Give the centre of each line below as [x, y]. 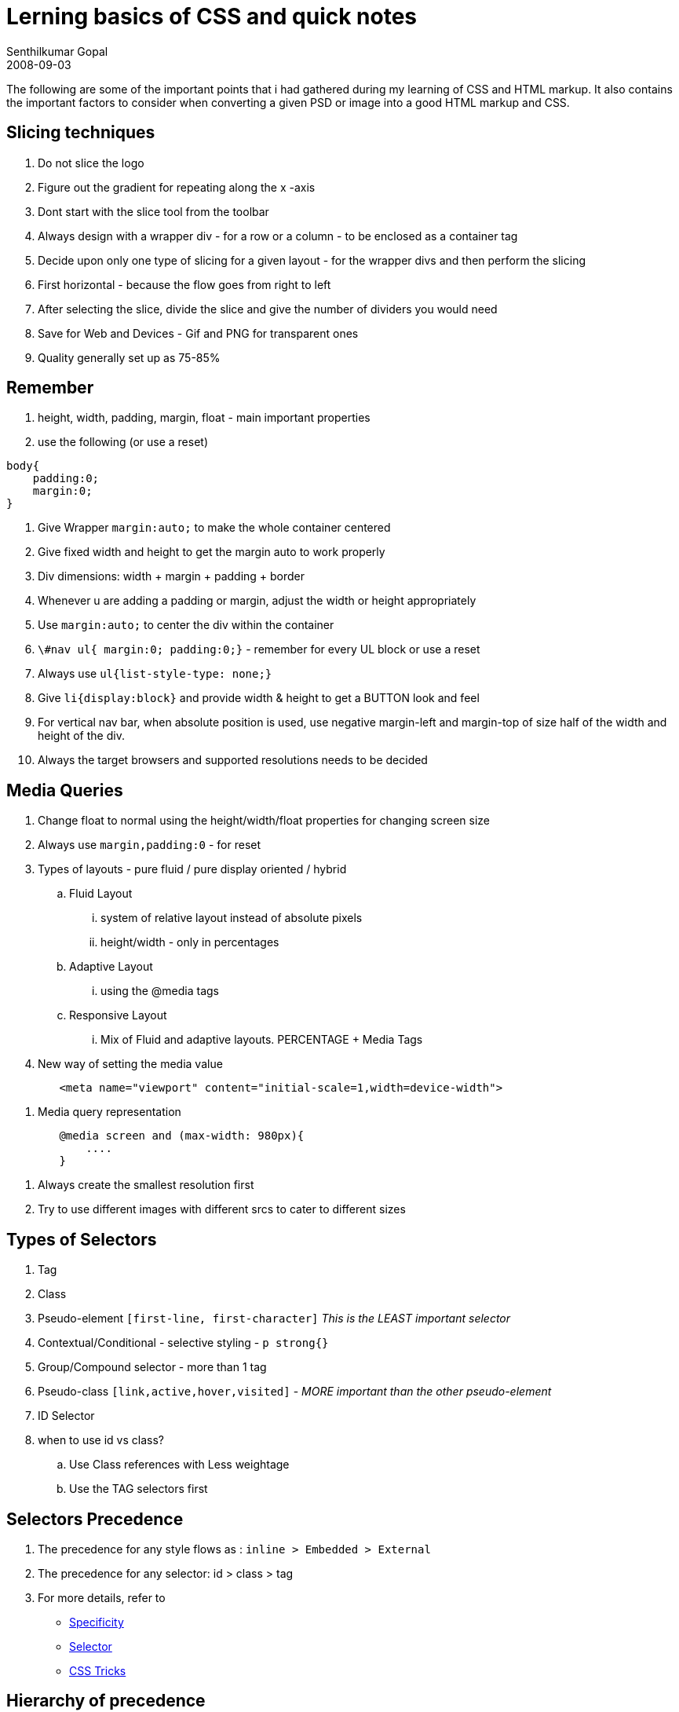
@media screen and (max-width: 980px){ [182, 1136]
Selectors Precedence [95, 1519]
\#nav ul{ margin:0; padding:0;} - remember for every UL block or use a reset [259, 649]
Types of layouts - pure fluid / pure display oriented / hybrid [192, 869]
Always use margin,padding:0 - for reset [150, 845]
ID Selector [66, 1416]
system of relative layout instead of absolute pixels [232, 918]
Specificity [97, 1622]
